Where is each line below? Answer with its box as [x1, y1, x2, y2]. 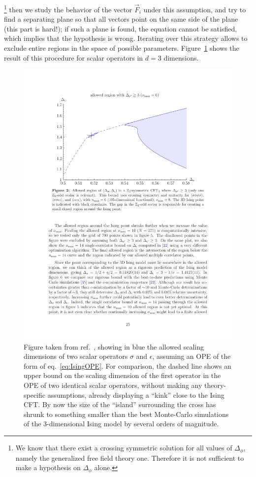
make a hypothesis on [15, 462, 81, 473]
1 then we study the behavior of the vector [4, 3, 132, 14]
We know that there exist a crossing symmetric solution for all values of [15, 443, 232, 453]
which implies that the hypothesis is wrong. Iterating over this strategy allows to [4, 33, 248, 43]
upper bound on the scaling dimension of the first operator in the [24, 370, 221, 381]
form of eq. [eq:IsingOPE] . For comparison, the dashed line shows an [24, 360, 231, 371]
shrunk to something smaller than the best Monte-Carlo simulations [24, 409, 229, 419]
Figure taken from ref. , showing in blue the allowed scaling [24, 341, 204, 351]
